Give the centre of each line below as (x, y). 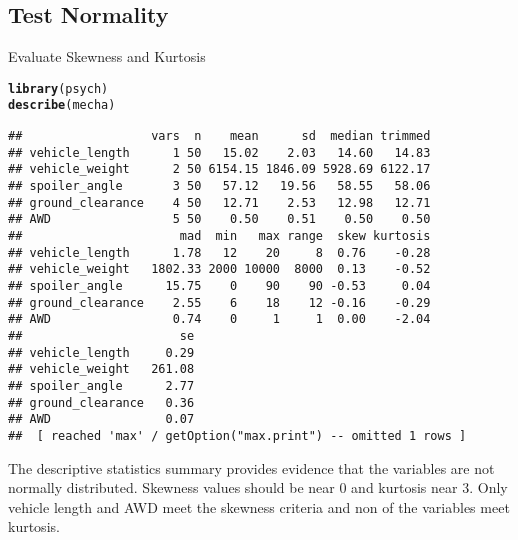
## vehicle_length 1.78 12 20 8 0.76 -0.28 (219, 252)
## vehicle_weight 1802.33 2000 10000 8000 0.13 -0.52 (219, 269)
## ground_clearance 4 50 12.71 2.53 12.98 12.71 (219, 202)
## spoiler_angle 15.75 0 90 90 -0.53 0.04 (219, 286)
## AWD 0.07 (101, 419)
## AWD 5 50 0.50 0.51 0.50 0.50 (219, 219)
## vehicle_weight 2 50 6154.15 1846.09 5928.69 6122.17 (219, 169)
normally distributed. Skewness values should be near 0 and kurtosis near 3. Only (258, 487)
